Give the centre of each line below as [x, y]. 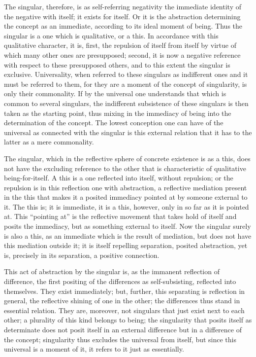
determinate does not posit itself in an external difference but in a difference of [123, 329]
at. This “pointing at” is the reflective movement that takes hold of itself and [120, 216]
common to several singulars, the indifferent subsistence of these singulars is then [126, 103]
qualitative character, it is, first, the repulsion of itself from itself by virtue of [120, 45]
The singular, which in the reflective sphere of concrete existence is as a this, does [127, 158]
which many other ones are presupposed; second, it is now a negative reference [122, 54]
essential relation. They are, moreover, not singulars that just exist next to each [124, 310]
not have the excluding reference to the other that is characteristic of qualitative [125, 168]
